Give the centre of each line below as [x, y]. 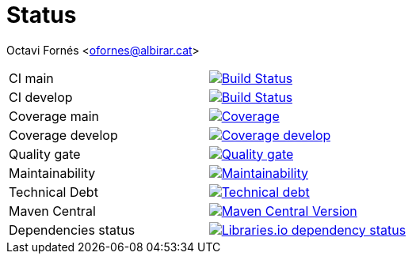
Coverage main [54, 116]
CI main [31, 78]
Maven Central [52, 211]
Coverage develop [63, 135]
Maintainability [52, 173]
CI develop [41, 97]
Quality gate [45, 154]
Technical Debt [53, 192]
